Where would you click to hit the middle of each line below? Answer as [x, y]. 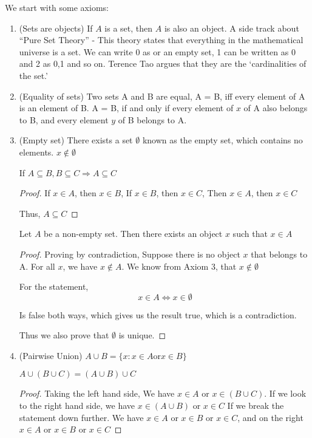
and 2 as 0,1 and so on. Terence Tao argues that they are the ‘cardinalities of [163, 63]
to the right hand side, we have [77, 405]
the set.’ [33, 75]
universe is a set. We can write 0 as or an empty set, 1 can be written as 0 [157, 51]
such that [250, 234]
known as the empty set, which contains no [222, 140]
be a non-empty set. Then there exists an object [133, 234]
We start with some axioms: [57, 7]
